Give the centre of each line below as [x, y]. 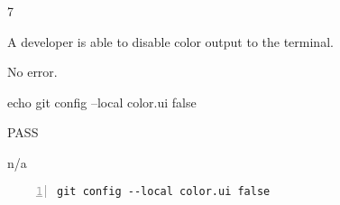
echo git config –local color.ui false [102, 102]
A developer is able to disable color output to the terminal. [170, 41]
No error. [32, 72]
